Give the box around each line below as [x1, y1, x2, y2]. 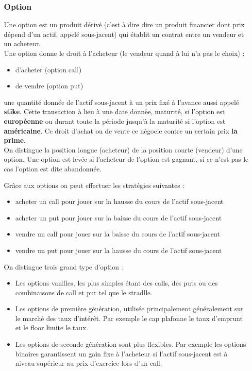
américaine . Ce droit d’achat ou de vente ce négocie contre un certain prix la [4, 125, 238, 135]
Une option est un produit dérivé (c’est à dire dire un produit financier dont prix [4, 19, 245, 30]
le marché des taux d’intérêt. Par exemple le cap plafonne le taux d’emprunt [15, 313, 243, 323]
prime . [4, 135, 26, 145]
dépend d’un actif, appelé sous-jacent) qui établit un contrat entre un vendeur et [4, 29, 244, 39]
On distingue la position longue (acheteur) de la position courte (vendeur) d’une [4, 144, 243, 154]
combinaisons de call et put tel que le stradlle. [15, 287, 152, 297]
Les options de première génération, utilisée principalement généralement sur [15, 304, 244, 314]
